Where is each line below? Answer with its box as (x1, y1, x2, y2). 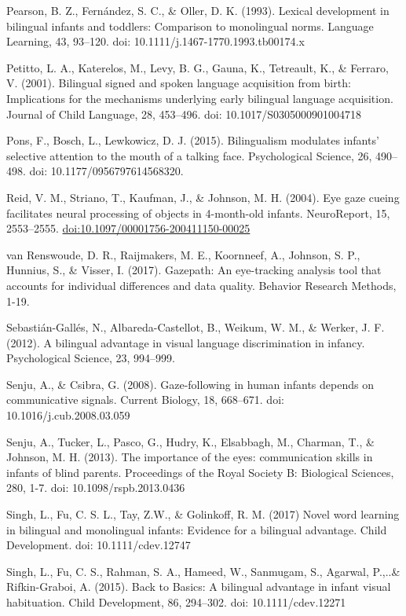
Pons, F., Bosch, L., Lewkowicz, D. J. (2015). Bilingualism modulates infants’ (6, 132, 379, 148)
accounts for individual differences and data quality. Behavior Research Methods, (6, 277, 397, 293)
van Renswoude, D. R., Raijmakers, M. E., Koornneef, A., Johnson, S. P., (6, 246, 360, 262)
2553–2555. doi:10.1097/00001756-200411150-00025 (6, 220, 251, 236)
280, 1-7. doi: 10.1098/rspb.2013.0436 (6, 479, 185, 496)
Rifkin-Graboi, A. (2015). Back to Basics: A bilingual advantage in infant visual (6, 578, 391, 595)
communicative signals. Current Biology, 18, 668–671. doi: (6, 391, 284, 408)
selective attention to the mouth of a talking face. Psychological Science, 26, (6, 147, 372, 163)
